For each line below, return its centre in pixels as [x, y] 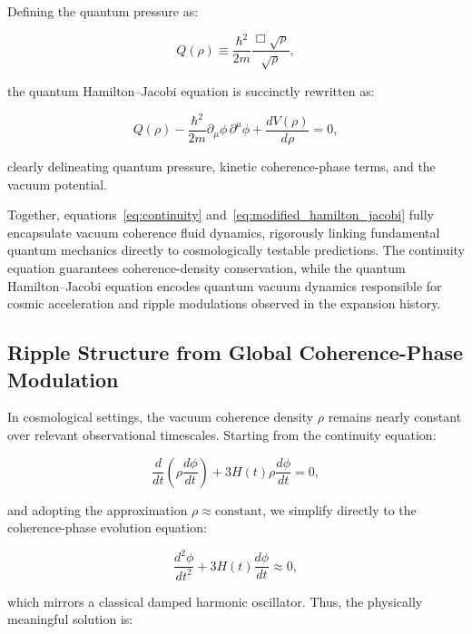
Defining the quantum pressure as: [103, 11]
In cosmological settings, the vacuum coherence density [161, 417]
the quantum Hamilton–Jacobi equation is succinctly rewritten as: [191, 90]
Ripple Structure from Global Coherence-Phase [236, 352]
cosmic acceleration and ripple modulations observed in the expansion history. [224, 303]
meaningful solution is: [70, 619]
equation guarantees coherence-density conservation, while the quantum [206, 268]
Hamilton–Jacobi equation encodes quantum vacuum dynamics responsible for [225, 285]
